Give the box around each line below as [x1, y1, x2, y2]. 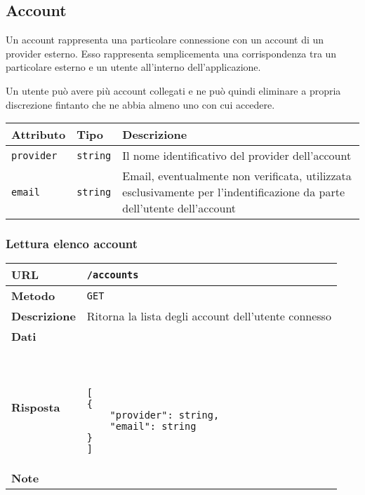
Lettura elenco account [6, 235, 138, 252]
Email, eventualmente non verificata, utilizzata [122, 168, 352, 184]
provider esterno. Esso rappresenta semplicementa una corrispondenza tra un [6, 46, 337, 60]
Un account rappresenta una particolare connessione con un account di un [6, 32, 324, 47]
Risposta [11, 399, 60, 416]
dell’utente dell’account [122, 200, 237, 217]
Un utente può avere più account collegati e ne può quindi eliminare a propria [6, 83, 341, 97]
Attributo [11, 126, 66, 143]
